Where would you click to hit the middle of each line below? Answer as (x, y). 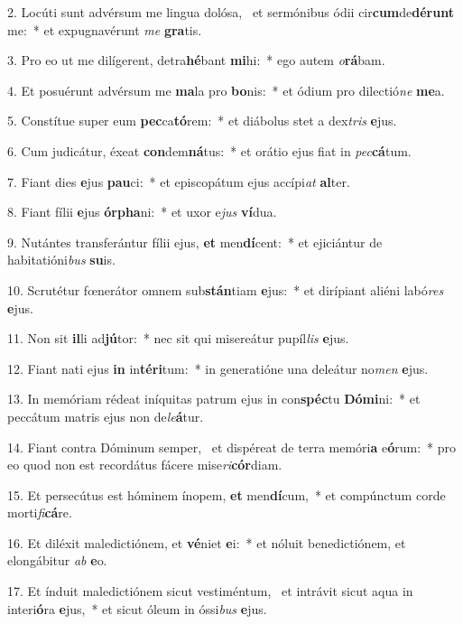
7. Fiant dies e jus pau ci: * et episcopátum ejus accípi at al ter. (179, 181)
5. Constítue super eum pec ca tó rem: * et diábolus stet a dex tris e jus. (202, 121)
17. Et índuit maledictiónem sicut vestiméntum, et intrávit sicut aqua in (210, 591)
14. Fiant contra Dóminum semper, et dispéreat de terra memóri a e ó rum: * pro (232, 447)
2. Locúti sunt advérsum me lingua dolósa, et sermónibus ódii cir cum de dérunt (231, 12)
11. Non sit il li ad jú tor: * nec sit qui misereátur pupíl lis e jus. (178, 338)
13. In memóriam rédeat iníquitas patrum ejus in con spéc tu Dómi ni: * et (214, 399)
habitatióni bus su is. (61, 260)
